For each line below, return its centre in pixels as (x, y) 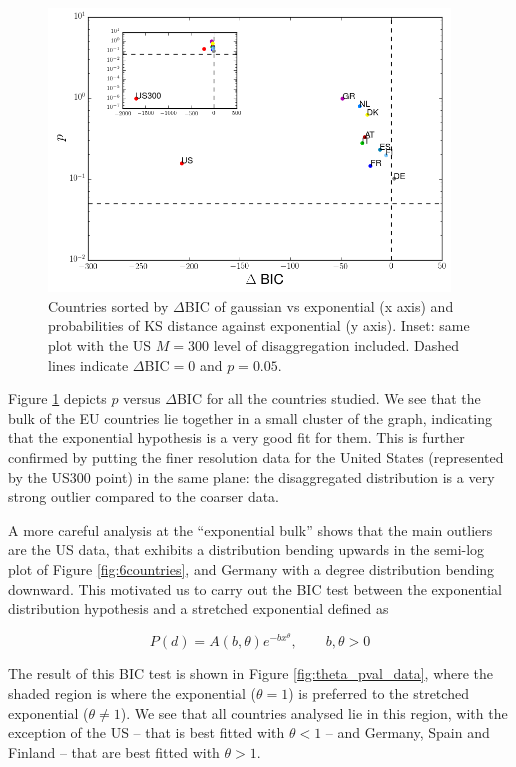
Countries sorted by (108, 305)
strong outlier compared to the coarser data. (144, 496)
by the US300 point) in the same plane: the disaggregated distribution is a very (251, 476)
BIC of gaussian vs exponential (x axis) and (319, 305)
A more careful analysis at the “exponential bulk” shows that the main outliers (250, 529)
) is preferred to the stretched (378, 692)
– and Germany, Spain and (407, 732)
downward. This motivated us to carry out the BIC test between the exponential (255, 588)
